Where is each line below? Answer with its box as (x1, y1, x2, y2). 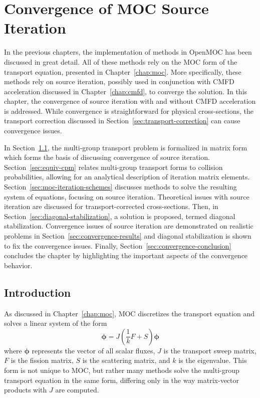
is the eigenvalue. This (178, 355, 247, 365)
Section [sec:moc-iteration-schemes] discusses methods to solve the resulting (4, 181, 237, 192)
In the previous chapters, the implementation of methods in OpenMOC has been (4, 47, 252, 57)
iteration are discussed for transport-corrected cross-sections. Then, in (4, 201, 218, 212)
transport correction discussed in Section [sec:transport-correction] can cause (4, 115, 240, 126)
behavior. (4, 260, 33, 270)
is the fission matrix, (11, 355, 74, 365)
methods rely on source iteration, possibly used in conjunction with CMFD (4, 76, 234, 87)
